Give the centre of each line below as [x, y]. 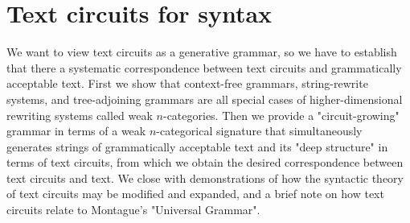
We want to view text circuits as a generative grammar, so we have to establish [202, 52]
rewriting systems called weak [80, 115]
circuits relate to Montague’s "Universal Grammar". [133, 210]
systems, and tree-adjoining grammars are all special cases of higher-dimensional [205, 99]
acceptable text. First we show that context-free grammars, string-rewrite [187, 83]
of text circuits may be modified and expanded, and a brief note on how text [195, 194]
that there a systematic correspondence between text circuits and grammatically [204, 67]
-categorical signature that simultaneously [259, 131]
